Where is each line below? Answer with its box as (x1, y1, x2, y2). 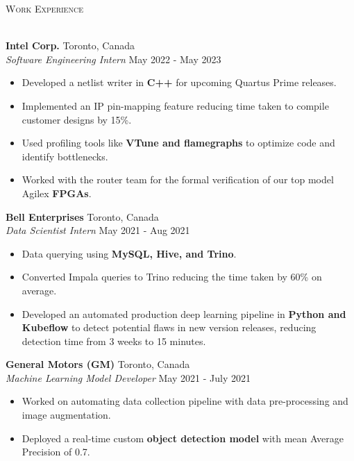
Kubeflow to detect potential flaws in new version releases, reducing (22, 320, 317, 335)
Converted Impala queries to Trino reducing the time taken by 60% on (22, 269, 322, 284)
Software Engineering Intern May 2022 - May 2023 (6, 51, 221, 66)
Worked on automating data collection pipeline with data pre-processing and (22, 394, 348, 408)
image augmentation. (22, 408, 111, 422)
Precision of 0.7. (22, 444, 90, 459)
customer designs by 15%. (22, 112, 132, 126)
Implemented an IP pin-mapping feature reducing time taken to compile (22, 98, 329, 112)
